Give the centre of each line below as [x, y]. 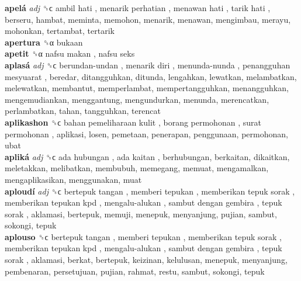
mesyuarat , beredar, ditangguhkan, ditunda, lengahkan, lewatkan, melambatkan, [151, 76]
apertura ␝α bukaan [44, 42]
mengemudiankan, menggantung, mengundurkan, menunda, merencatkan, [137, 99]
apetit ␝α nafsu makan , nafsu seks [70, 53]
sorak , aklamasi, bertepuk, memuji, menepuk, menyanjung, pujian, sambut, [141, 214]
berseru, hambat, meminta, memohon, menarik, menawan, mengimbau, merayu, [148, 19]
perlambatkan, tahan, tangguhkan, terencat [83, 111]
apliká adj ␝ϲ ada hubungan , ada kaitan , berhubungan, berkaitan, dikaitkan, [147, 156]
